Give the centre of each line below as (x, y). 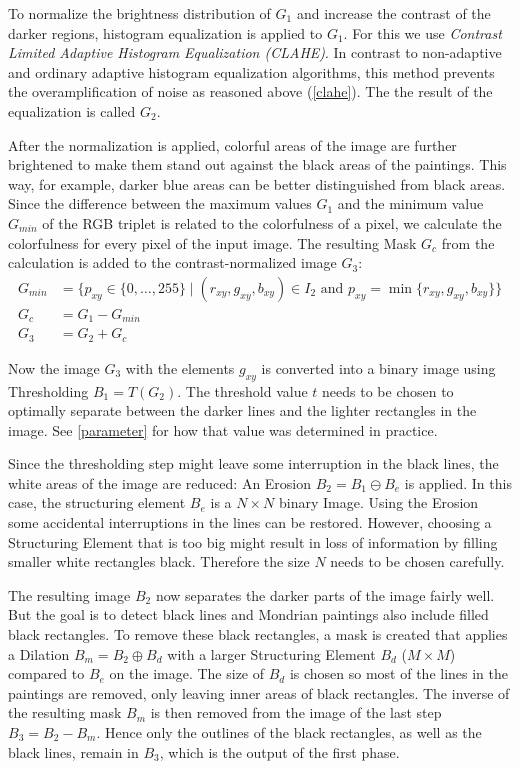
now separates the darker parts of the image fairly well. (325, 594)
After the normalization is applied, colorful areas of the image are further (232, 144)
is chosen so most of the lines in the (398, 673)
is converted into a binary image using (378, 367)
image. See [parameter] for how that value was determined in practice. (223, 429)
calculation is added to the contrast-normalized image (172, 262)
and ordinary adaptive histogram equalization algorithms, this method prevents (251, 71)
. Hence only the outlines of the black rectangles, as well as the (289, 732)
